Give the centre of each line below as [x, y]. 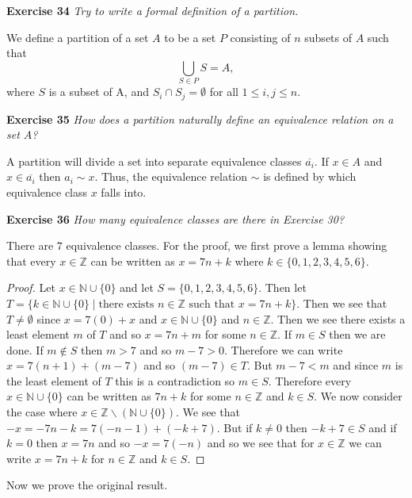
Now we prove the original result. [87, 485]
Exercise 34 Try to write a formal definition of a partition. [153, 10]
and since [356, 365]
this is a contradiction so [175, 380]
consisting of [260, 37]
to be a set [190, 37]
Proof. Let [31, 287]
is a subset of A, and [99, 92]
